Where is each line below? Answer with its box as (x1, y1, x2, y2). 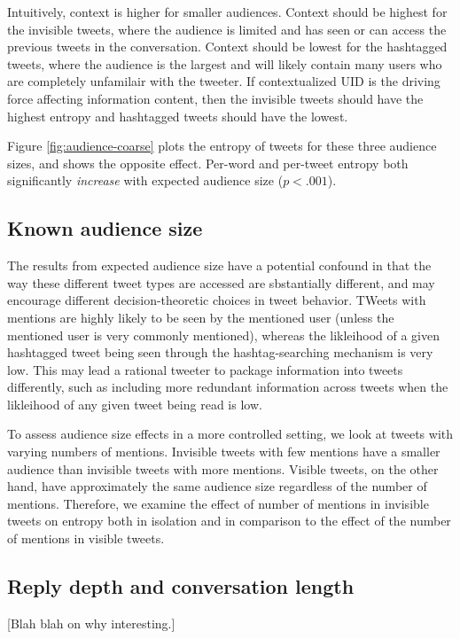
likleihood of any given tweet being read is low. (7, 394, 262, 413)
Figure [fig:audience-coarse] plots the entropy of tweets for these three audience (7, 136, 437, 155)
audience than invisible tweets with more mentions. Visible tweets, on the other (7, 459, 439, 478)
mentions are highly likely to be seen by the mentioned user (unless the (7, 308, 394, 326)
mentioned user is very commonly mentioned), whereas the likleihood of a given (7, 325, 440, 344)
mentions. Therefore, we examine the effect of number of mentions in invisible (7, 494, 429, 512)
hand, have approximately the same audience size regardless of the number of (7, 477, 427, 495)
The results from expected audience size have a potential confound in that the (7, 256, 432, 275)
